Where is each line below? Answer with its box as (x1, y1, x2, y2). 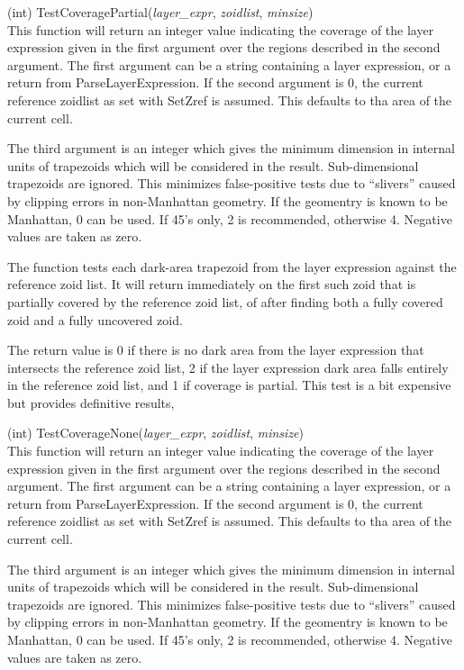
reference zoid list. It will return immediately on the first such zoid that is (7, 275, 416, 294)
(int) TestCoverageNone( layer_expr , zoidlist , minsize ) (7, 423, 304, 442)
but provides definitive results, (7, 393, 175, 412)
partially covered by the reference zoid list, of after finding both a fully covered (7, 292, 443, 311)
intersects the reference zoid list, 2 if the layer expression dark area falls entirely (7, 358, 449, 376)
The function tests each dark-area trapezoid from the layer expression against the (7, 257, 457, 276)
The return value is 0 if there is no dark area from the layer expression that (7, 340, 424, 359)
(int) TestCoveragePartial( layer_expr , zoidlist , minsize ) (7, 3, 314, 21)
